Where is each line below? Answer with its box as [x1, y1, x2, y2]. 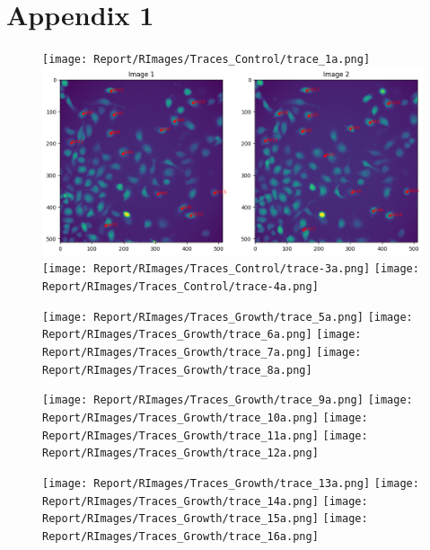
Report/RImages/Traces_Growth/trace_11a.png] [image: [42, 429, 368, 442]
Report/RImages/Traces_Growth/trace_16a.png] [42, 529, 319, 543]
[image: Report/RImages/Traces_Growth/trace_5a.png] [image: [42, 310, 413, 324]
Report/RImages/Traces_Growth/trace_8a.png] [42, 363, 312, 377]
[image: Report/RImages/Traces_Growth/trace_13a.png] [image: [42, 476, 419, 490]
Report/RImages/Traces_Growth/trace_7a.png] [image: [42, 346, 362, 359]
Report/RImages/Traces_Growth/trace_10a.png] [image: [42, 411, 368, 424]
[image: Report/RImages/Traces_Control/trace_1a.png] [42, 53, 371, 67]
